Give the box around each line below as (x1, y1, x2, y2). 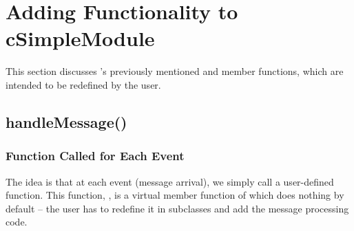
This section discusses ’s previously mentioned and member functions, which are (6, 64, 344, 78)
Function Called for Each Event (6, 147, 185, 164)
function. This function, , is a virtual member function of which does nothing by (6, 188, 344, 202)
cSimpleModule (6, 24, 155, 52)
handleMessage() (6, 111, 127, 132)
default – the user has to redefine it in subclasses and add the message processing (6, 201, 349, 215)
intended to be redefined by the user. (6, 77, 161, 91)
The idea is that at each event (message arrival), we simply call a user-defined (6, 174, 334, 188)
